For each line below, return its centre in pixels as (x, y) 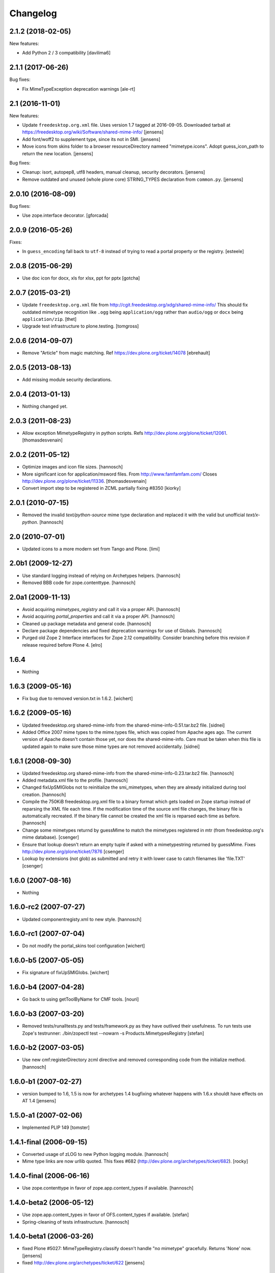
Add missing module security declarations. (67, 380)
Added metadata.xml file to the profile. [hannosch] (75, 780)
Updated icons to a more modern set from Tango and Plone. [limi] (91, 549)
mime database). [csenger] (50, 837)
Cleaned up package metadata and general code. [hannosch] (87, 623)
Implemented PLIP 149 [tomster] (56, 1127)
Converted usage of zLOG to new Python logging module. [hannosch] (95, 1154)
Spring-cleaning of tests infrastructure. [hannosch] (76, 1222)
